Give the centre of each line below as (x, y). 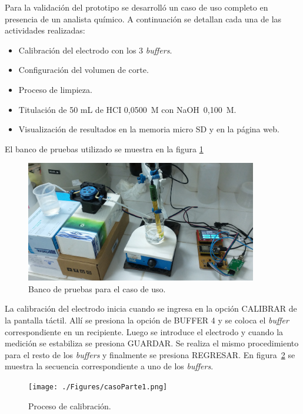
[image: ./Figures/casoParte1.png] (98, 387)
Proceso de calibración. (70, 405)
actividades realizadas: (45, 30)
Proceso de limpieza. (55, 89)
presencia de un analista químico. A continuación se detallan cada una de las (143, 19)
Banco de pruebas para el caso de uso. (97, 288)
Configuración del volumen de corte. (84, 70)
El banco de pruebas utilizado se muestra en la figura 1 (104, 148)
